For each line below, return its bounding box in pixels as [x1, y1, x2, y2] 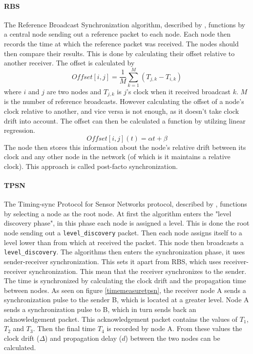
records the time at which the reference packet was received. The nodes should [4, 38, 239, 48]
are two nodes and [46, 86, 102, 96]
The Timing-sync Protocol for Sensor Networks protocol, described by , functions [4, 199, 247, 209]
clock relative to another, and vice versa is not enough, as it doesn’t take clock [4, 105, 239, 116]
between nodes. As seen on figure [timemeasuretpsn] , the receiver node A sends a [4, 285, 246, 295]
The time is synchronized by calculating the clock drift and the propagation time [4, 275, 246, 286]
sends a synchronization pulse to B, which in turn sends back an [4, 304, 196, 314]
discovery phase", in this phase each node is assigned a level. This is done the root [4, 218, 250, 228]
